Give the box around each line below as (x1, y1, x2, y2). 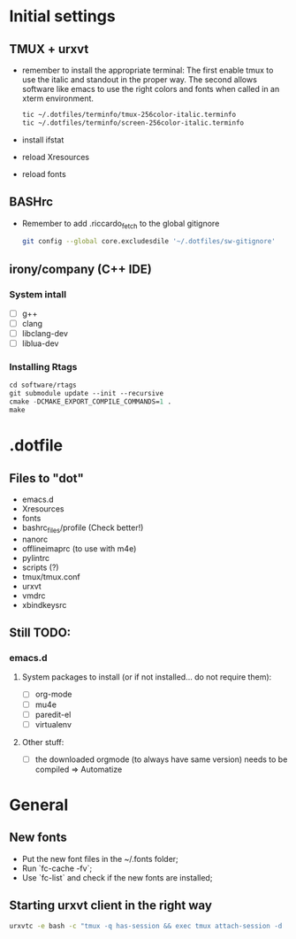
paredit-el (34, 709, 72, 720)
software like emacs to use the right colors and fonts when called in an (21, 84, 280, 94)
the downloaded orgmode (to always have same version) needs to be (34, 754, 288, 765)
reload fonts (21, 168, 66, 179)
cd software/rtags (9, 381, 77, 390)
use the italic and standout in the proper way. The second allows (21, 74, 258, 85)
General (9, 795, 69, 815)
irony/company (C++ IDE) (9, 261, 152, 276)
